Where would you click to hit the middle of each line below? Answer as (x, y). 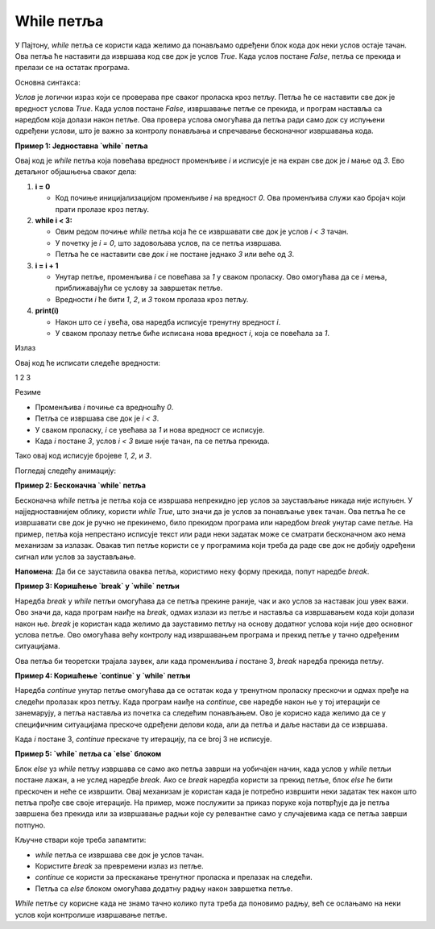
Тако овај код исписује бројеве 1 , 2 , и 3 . (83, 456)
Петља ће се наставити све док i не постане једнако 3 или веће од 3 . (175, 255)
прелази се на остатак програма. (72, 68)
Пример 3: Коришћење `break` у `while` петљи (97, 586)
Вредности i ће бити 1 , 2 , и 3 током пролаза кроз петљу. (152, 299)
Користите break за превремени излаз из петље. (120, 865)
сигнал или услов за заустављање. (75, 557)
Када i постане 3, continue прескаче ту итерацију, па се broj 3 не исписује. (143, 739)
